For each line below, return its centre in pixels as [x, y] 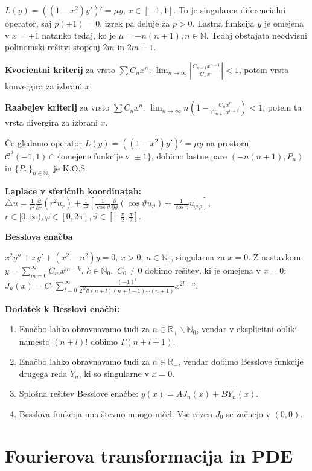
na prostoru [228, 142]
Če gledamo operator [44, 142]
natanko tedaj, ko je [79, 35]
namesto [34, 341]
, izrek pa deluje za [135, 23]
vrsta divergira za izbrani [51, 122]
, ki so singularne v [114, 373]
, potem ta [282, 107]
